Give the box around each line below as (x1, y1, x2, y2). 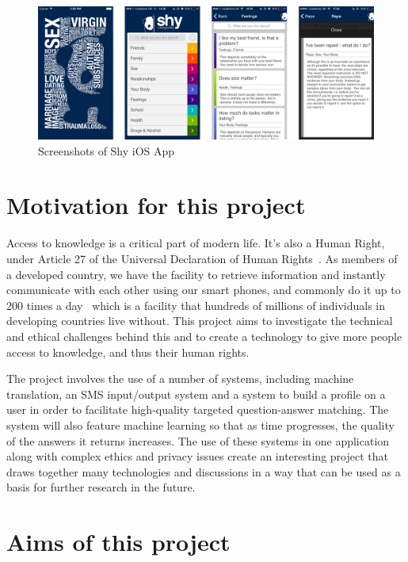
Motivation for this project (6, 189, 306, 221)
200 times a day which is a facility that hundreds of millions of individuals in (6, 296, 386, 313)
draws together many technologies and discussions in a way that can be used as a (6, 463, 401, 480)
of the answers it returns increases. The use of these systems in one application (6, 432, 390, 449)
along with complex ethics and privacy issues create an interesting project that (6, 448, 388, 465)
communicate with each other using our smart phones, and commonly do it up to (6, 281, 401, 298)
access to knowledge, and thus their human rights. (6, 343, 250, 360)
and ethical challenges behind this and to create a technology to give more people (6, 327, 402, 344)
